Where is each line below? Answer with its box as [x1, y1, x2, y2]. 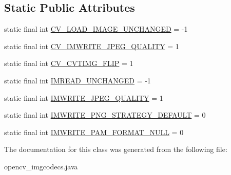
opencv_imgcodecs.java [4, 161, 78, 171]
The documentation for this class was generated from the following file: [4, 144, 227, 155]
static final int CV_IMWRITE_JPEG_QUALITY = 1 [4, 40, 179, 51]
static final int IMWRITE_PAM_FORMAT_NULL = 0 [4, 126, 184, 137]
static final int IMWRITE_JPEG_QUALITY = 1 [4, 92, 163, 103]
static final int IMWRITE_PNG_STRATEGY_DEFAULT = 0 [4, 110, 206, 120]
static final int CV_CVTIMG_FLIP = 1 [4, 58, 133, 69]
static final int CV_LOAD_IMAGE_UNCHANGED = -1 [4, 24, 188, 34]
